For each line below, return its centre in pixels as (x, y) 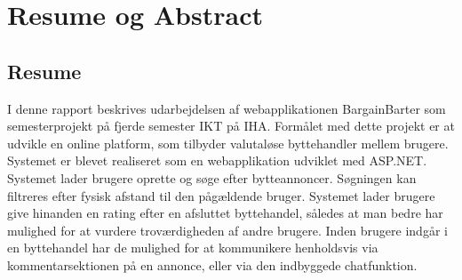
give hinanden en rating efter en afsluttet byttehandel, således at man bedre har (225, 213)
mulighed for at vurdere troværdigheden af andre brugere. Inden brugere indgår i (227, 230)
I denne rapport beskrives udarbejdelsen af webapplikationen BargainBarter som (227, 108)
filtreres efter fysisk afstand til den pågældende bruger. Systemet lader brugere (221, 195)
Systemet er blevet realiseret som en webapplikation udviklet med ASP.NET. (217, 160)
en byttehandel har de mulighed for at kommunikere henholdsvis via (193, 248)
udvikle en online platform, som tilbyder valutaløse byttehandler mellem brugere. (228, 143)
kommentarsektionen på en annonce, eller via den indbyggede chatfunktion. (212, 264)
